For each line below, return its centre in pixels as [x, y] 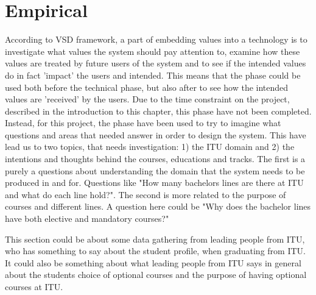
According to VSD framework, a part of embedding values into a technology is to [156, 39]
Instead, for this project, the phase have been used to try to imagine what [143, 123]
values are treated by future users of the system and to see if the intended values [156, 63]
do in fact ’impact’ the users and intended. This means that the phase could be [153, 75]
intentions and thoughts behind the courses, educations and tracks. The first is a [155, 159]
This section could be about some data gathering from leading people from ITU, [155, 239]
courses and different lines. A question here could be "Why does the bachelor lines [158, 206]
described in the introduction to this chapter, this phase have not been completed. [158, 111]
